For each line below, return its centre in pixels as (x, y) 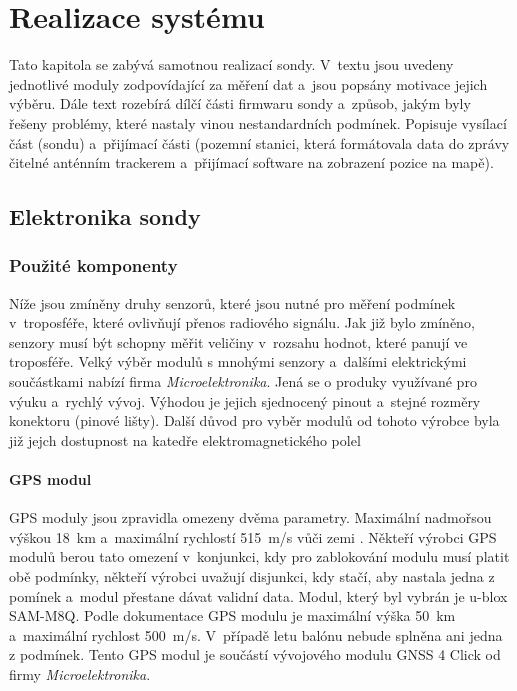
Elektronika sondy (105, 216)
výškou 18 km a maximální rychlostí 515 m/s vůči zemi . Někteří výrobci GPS (253, 536)
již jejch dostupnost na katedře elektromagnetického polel (185, 439)
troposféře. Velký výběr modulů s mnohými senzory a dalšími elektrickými (238, 361)
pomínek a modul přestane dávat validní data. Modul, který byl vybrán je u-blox (258, 595)
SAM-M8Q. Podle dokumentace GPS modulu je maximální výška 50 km (232, 615)
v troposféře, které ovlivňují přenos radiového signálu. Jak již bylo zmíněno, (242, 322)
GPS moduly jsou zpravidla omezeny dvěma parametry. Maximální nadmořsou (250, 517)
